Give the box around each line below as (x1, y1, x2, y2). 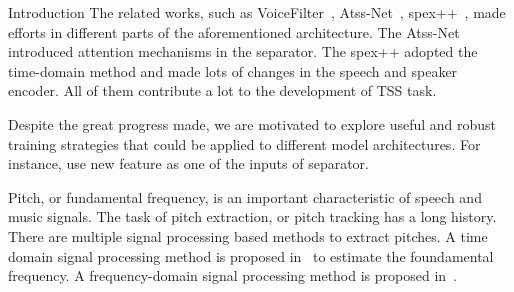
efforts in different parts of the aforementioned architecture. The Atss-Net (8, 21, 460, 42)
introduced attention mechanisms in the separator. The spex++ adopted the (8, 41, 478, 62)
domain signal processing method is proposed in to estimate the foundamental (8, 245, 494, 266)
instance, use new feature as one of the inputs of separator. (8, 153, 369, 174)
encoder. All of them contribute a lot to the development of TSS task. (8, 80, 437, 101)
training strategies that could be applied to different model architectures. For (8, 133, 481, 154)
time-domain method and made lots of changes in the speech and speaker (8, 60, 458, 81)
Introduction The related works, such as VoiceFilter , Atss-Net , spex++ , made (8, 2, 506, 22)
